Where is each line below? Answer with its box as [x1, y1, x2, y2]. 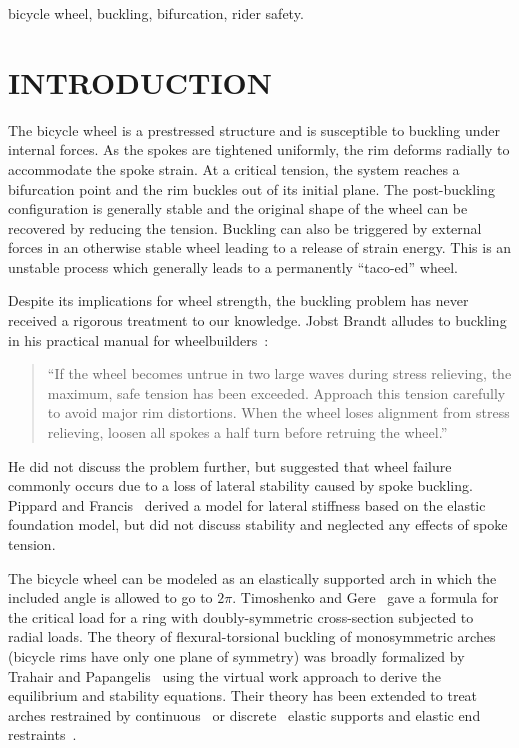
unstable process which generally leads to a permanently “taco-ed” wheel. [8, 256, 458, 277]
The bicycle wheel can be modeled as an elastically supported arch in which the [8, 567, 497, 588]
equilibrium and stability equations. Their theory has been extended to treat [8, 685, 478, 706]
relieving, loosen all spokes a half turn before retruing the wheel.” [47, 422, 448, 443]
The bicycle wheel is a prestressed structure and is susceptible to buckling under [8, 119, 500, 140]
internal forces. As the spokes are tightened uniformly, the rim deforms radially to [8, 139, 510, 160]
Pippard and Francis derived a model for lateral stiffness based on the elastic [8, 494, 486, 515]
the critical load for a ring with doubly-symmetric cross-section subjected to [8, 606, 474, 627]
